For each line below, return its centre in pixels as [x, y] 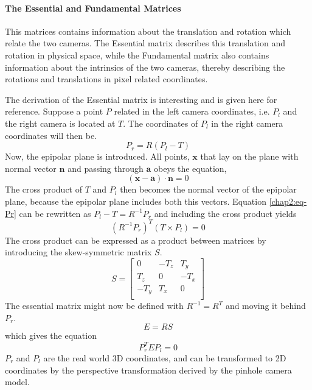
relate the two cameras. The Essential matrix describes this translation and [145, 43]
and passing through [106, 168]
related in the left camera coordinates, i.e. [192, 111]
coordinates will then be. [51, 135]
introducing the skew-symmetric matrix [78, 252]
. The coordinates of [161, 123]
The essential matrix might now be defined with [94, 306]
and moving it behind [265, 306]
